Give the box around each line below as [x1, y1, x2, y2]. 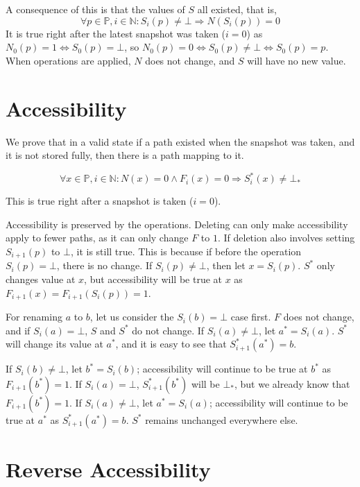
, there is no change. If [56, 258, 153, 273]
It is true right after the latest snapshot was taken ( [6, 26, 226, 40]
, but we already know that [234, 376, 350, 391]
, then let [206, 258, 246, 273]
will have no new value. [247, 53, 346, 67]
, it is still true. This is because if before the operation [70, 243, 302, 258]
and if [6, 323, 31, 337]
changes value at [6, 272, 76, 287]
